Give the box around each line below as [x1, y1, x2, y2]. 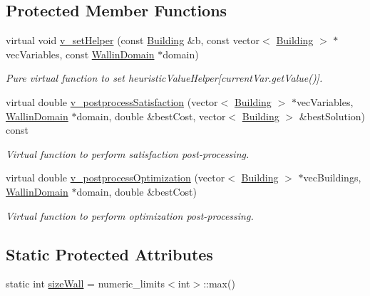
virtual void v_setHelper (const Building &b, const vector [6, 33, 260, 48]
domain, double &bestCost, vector [76, 108, 226, 123]
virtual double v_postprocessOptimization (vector [6, 170, 225, 185]
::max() [203, 276, 235, 291]
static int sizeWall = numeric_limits [6, 276, 165, 291]
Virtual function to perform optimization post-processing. [6, 208, 254, 223]
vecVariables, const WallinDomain [6, 46, 155, 61]
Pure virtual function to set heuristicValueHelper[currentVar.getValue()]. [6, 70, 323, 85]
